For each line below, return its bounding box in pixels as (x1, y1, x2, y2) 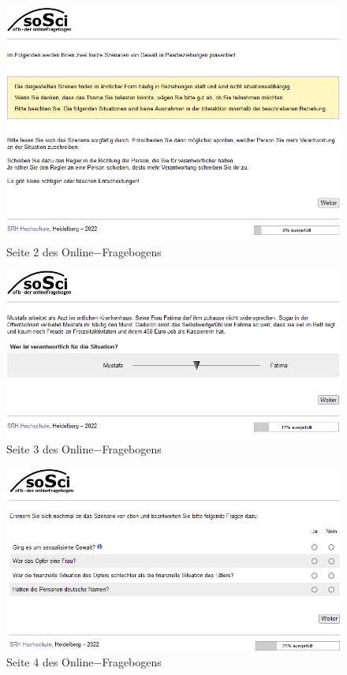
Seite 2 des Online (6, 243, 94, 259)
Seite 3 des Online (6, 440, 94, 457)
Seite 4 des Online (6, 653, 94, 669)
